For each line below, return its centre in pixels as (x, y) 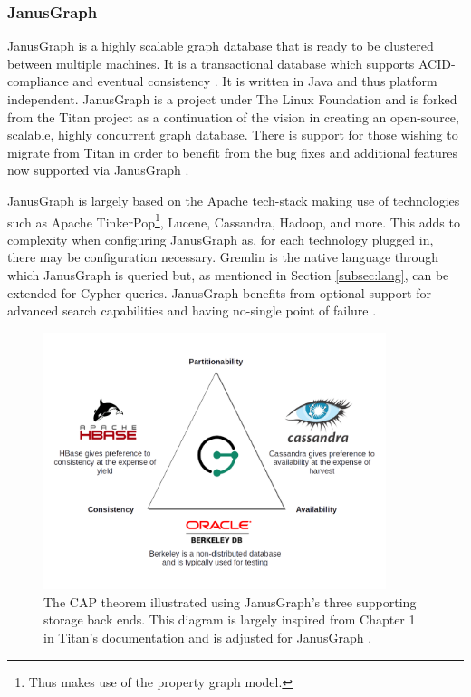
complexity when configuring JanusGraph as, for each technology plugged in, (221, 239)
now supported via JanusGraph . (98, 170)
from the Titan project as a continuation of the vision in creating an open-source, (233, 116)
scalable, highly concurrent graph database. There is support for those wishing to (233, 135)
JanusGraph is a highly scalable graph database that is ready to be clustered (221, 46)
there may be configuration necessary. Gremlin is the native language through (223, 257)
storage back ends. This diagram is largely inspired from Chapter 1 (230, 620)
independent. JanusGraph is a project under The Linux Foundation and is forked (232, 99)
